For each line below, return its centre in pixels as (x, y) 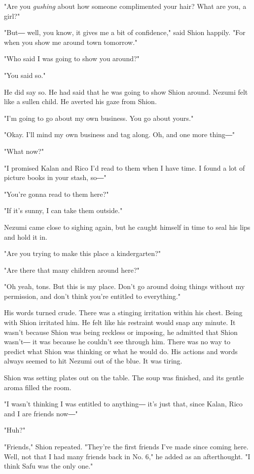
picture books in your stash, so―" (55, 177)
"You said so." (25, 75)
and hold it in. (26, 237)
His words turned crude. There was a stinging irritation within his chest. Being (123, 312)
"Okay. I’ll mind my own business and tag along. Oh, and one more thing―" (120, 134)
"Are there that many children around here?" (72, 270)
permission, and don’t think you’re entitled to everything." (92, 296)
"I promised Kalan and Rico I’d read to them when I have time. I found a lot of (125, 167)
